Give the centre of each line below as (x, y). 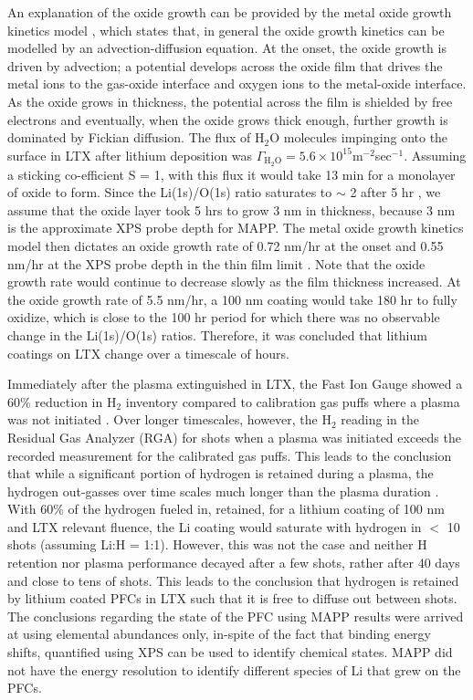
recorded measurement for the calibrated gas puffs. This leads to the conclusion (230, 455)
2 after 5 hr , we (395, 192)
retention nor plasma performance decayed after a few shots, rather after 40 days (234, 563)
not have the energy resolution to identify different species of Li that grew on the (234, 669)
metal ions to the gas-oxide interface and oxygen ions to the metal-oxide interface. (237, 84)
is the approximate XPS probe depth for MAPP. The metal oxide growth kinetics (236, 228)
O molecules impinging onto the (359, 137)
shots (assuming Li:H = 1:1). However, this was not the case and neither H (217, 544)
